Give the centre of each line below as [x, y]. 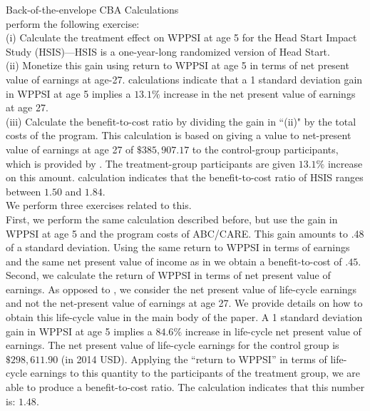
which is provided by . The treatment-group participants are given [150, 163]
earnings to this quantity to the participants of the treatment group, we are [195, 373]
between [24, 191]
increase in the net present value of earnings [259, 93]
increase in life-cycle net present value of [273, 331]
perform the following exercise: [73, 23]
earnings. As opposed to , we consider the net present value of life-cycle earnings [181, 289]
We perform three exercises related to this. [99, 205]
